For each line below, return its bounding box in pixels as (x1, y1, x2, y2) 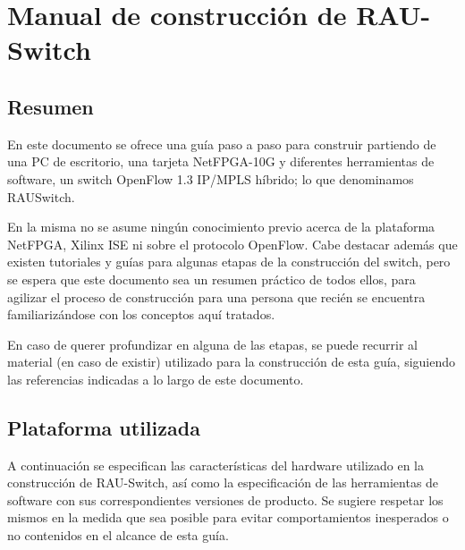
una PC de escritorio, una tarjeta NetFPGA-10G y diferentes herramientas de (7, 152, 435, 171)
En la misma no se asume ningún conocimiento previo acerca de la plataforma (7, 217, 435, 236)
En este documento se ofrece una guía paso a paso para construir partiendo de (7, 134, 436, 153)
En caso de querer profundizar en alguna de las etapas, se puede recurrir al (7, 334, 418, 353)
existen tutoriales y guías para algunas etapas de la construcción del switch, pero (7, 252, 451, 271)
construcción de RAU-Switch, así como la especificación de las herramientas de (7, 473, 439, 492)
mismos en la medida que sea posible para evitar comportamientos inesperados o (7, 508, 449, 527)
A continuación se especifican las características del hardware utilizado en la (7, 455, 425, 474)
